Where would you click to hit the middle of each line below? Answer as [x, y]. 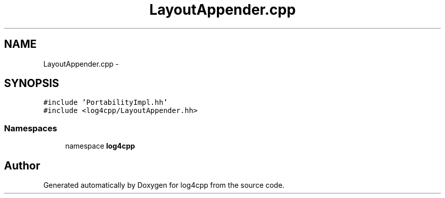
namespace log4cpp [100, 146]
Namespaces [31, 128]
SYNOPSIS [32, 83]
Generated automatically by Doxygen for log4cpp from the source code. [164, 185]
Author [22, 165]
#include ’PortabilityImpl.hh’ [105, 103]
